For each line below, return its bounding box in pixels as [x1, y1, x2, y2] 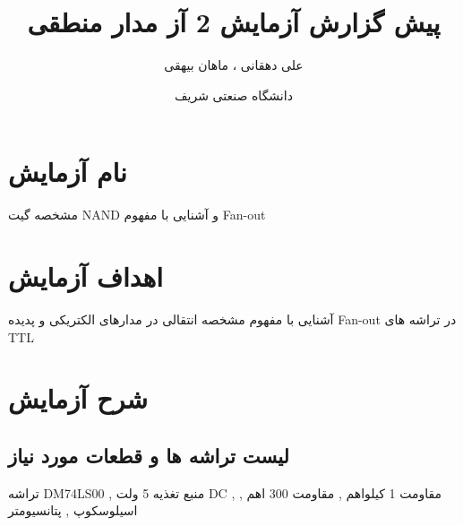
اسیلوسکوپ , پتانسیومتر [8, 501, 138, 520]
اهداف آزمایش [8, 258, 164, 295]
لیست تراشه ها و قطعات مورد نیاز [8, 441, 289, 469]
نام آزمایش [8, 153, 127, 190]
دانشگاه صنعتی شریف [175, 85, 293, 104]
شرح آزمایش [8, 380, 149, 417]
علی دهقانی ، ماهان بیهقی [164, 56, 304, 74]
